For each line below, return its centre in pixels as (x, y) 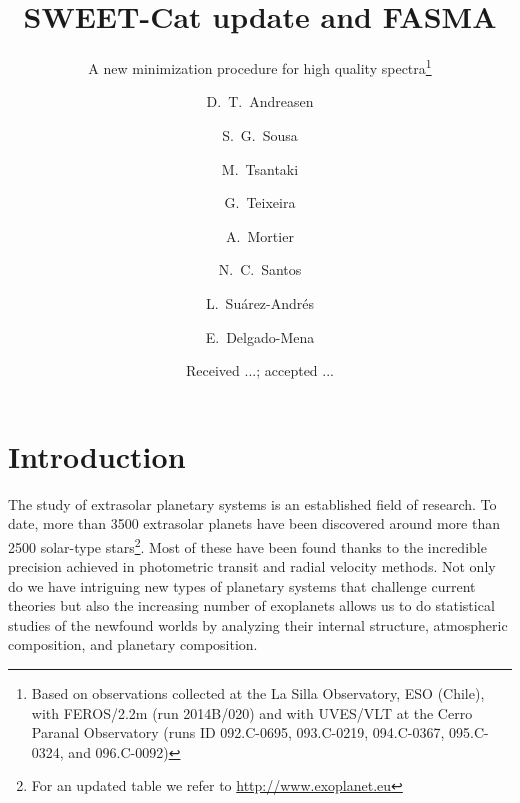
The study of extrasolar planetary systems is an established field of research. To (252, 503)
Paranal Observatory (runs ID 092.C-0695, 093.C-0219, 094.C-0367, (238, 732)
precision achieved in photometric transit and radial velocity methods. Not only (252, 566)
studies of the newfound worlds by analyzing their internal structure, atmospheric (258, 624)
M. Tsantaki (260, 168)
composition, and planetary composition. (133, 644)
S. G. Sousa (260, 134)
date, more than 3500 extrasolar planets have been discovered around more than (254, 523)
